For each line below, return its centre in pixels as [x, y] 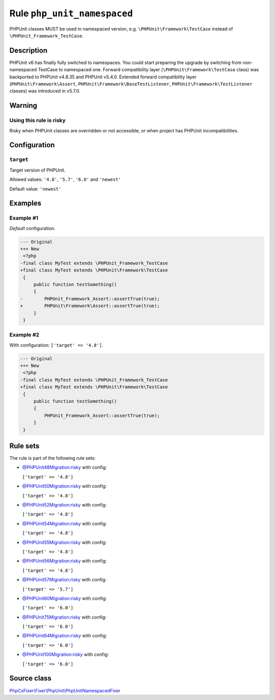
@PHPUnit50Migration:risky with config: [64, 486]
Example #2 [24, 335]
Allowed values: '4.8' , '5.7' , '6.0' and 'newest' [65, 179]
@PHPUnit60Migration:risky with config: [64, 598]
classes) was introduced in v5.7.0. [45, 91]
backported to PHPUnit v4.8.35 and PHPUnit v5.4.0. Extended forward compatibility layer [103, 77]
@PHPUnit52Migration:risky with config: [64, 505]
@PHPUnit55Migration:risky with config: [64, 542]
